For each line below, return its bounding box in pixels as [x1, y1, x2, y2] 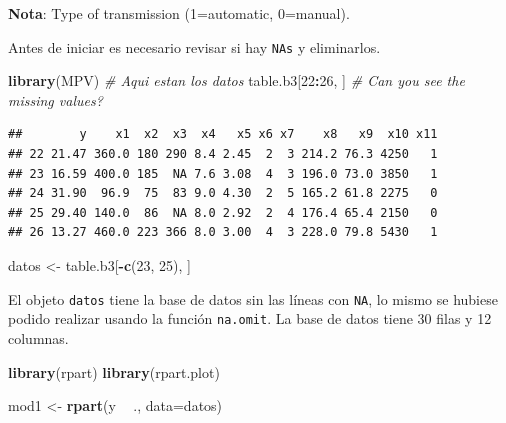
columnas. [8, 327, 69, 348]
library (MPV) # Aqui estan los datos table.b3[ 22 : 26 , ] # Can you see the [8, 70, 465, 91]
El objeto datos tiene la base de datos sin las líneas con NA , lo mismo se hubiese [8, 288, 498, 309]
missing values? [8, 89, 103, 110]
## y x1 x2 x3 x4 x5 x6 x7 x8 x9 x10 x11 [8, 127, 438, 142]
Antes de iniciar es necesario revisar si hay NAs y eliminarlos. [8, 36, 381, 57]
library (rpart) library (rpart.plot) [8, 361, 220, 382]
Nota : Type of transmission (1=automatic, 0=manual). [8, 3, 350, 23]
